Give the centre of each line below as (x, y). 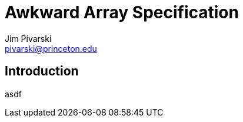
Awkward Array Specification (122, 12)
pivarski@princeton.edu (51, 48)
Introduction (42, 71)
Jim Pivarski (28, 38)
